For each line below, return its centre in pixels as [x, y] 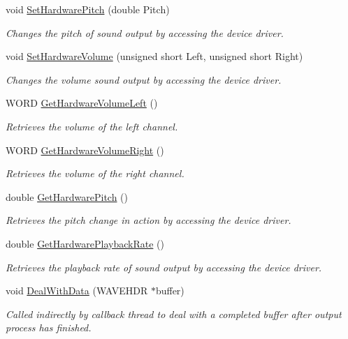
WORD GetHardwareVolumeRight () [85, 150]
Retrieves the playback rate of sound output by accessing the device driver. [164, 267]
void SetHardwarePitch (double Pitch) [88, 9]
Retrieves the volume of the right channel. [95, 173]
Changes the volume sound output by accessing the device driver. [144, 79]
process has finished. [49, 327]
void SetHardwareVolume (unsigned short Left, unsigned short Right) [154, 56]
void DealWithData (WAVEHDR [77, 291]
